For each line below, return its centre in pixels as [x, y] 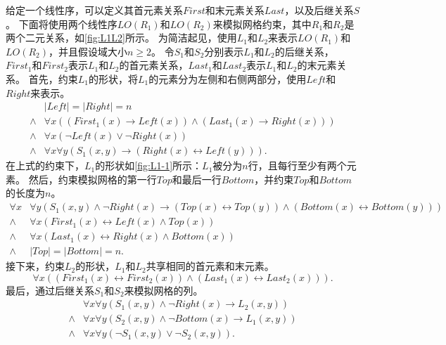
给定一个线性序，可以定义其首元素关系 [94, 10]
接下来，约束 [35, 266]
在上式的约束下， [45, 165]
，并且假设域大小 [88, 51]
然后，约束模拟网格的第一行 [93, 179]
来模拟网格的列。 [164, 290]
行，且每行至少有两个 [297, 165]
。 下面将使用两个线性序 [62, 24]
